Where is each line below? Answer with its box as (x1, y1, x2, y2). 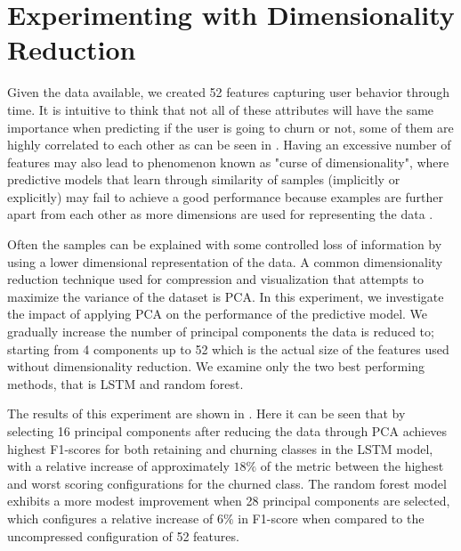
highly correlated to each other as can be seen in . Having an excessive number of (7, 135, 451, 154)
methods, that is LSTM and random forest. (7, 374, 244, 393)
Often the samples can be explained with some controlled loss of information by (7, 235, 442, 254)
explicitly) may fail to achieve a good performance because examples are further (7, 187, 443, 206)
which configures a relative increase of (7, 508, 214, 527)
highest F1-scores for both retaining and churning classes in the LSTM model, (7, 439, 433, 458)
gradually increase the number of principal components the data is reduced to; (7, 322, 434, 341)
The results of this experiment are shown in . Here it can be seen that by (7, 404, 406, 423)
